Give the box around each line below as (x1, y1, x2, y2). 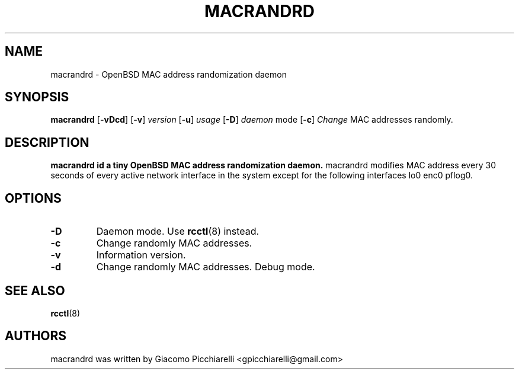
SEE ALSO (5, 283, 65, 298)
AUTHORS (5, 328, 67, 344)
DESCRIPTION (5, 135, 89, 150)
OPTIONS (5, 190, 62, 206)
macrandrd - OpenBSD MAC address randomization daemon (50, 69, 287, 79)
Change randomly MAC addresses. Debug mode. (96, 261, 315, 273)
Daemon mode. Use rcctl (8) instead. (96, 225, 259, 238)
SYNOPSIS (5, 89, 69, 105)
